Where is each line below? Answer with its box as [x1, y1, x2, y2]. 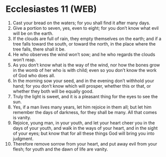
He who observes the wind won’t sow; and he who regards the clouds [12, 51, 155, 57]
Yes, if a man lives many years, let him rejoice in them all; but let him [12, 104, 152, 110]
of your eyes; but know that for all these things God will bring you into [12, 130, 155, 136]
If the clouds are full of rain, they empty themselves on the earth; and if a [12, 36, 162, 42]
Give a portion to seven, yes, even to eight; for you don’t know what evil [12, 25, 159, 31]
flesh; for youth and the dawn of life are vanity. [12, 146, 108, 152]
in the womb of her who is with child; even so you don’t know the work [12, 67, 157, 73]
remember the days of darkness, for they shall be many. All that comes [12, 109, 157, 115]
